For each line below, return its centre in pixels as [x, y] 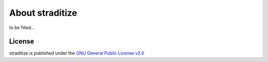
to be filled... [22, 28]
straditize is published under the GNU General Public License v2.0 [77, 53]
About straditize [43, 13]
